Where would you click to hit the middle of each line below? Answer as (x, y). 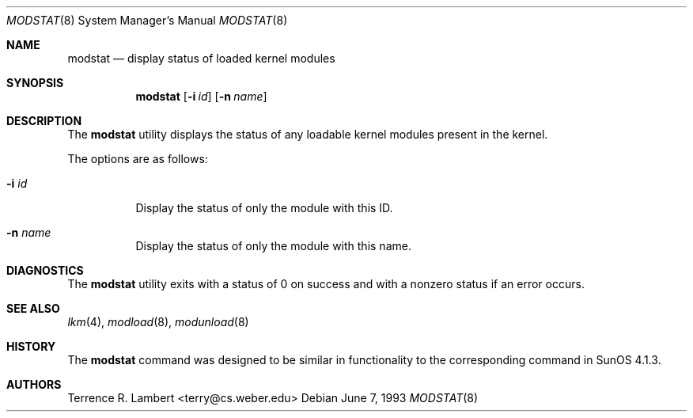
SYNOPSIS (35, 83)
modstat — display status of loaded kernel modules (201, 58)
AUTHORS (34, 384)
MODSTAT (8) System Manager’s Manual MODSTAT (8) (147, 20)
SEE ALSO (33, 308)
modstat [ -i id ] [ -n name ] (201, 96)
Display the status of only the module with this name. (273, 246)
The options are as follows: (138, 159)
